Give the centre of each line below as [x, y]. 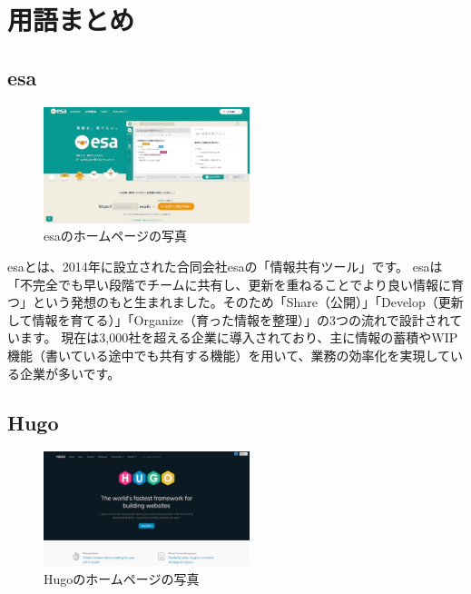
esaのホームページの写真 [116, 236]
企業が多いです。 [70, 373]
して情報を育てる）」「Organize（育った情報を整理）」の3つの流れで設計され [229, 319]
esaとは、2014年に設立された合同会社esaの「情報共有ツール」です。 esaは [225, 267]
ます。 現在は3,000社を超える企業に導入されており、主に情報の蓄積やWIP [239, 337]
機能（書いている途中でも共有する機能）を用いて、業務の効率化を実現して [229, 356]
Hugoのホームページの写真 [122, 579]
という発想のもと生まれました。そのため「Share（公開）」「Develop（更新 [248, 302]
